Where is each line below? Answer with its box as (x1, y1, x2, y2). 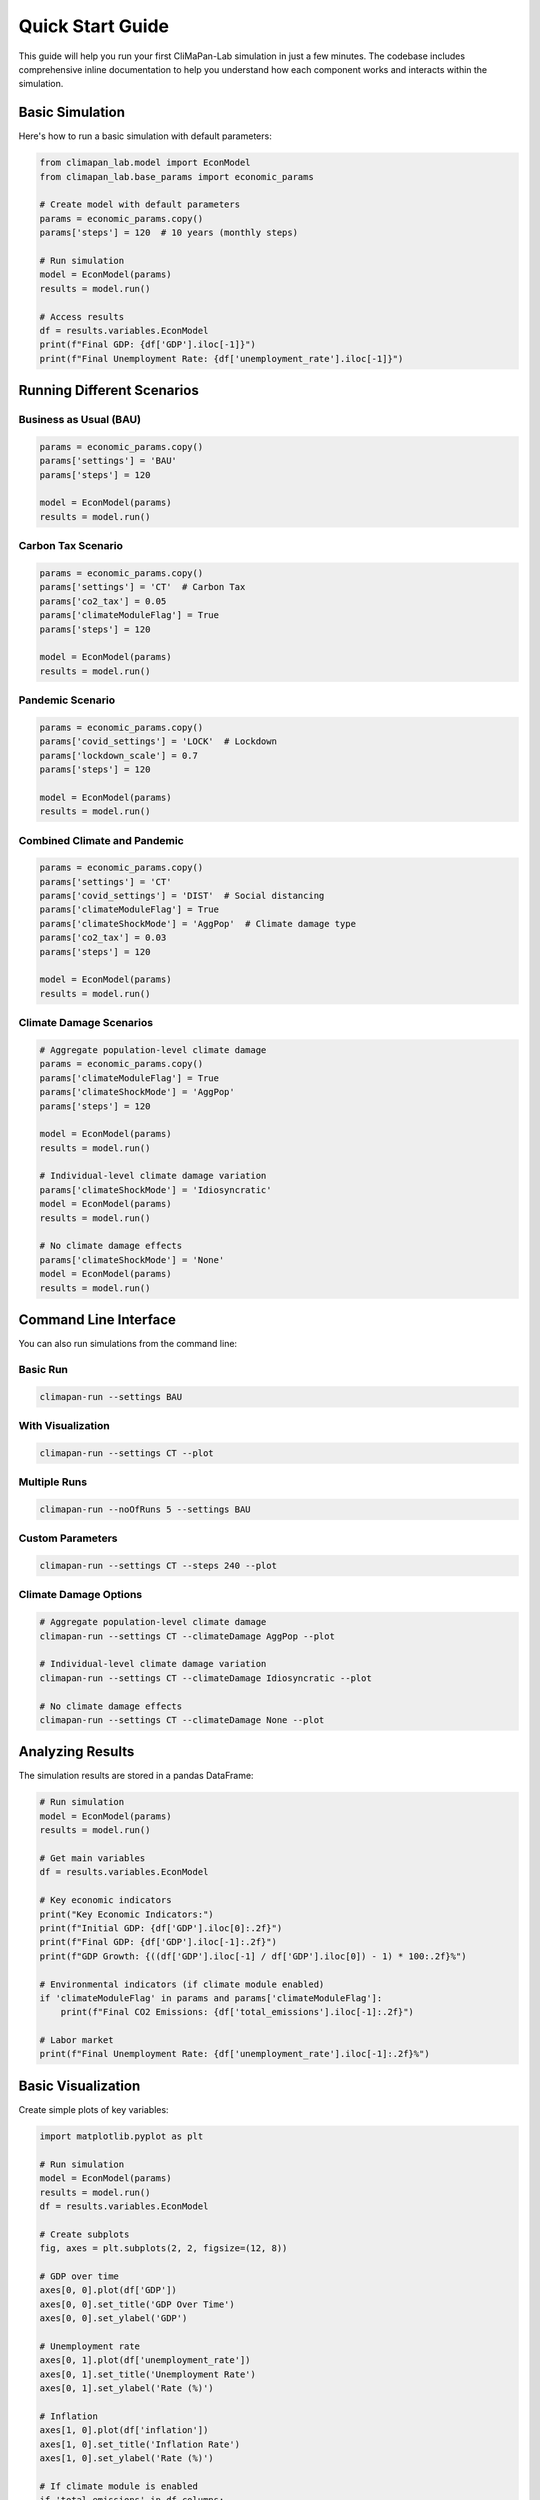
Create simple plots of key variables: (18, 2103, 169, 2115)
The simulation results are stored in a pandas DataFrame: (18, 1770, 254, 1782)
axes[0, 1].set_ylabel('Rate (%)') (39, 2382, 214, 2394)
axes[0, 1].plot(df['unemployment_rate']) (39, 2355, 251, 2366)
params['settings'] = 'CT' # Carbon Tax (39, 581, 246, 593)
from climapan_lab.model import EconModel (39, 157, 251, 169)
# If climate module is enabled (39, 2480, 199, 2492)
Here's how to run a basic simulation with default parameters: (18, 130, 272, 142)
